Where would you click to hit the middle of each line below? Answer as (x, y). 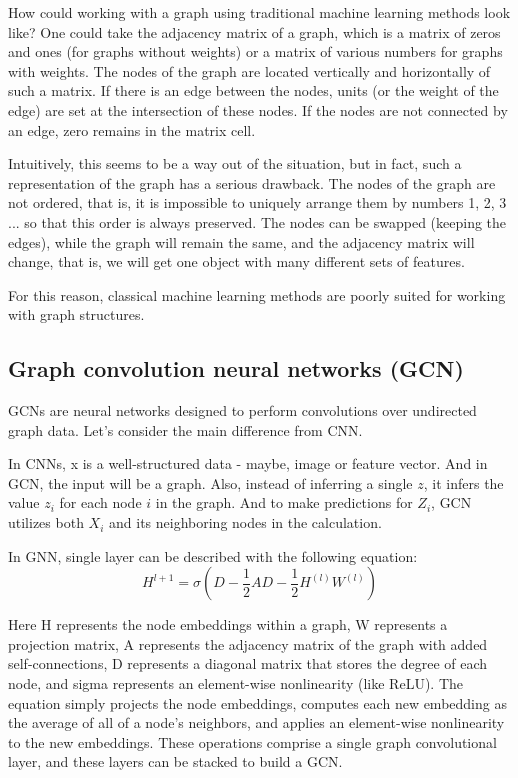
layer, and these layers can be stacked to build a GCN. (175, 761)
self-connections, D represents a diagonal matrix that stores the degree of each (248, 663)
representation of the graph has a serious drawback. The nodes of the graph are (252, 182)
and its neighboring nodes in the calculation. (245, 522)
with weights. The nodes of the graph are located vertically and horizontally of (249, 70)
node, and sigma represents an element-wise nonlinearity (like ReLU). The (235, 683)
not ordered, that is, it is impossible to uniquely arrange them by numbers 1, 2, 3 (257, 202)
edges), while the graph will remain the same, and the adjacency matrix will (241, 241)
